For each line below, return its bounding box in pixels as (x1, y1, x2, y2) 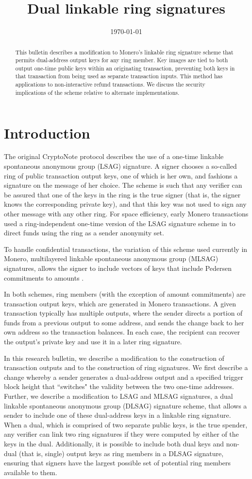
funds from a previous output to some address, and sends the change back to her (4, 317, 244, 327)
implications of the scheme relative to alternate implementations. (15, 88, 180, 96)
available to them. (4, 467, 57, 477)
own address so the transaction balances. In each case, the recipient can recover (4, 327, 240, 337)
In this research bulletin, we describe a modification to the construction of (4, 353, 224, 363)
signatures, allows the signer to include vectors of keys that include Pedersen (4, 263, 232, 273)
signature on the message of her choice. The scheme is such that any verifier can (4, 180, 242, 190)
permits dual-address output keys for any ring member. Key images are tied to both (15, 56, 228, 64)
